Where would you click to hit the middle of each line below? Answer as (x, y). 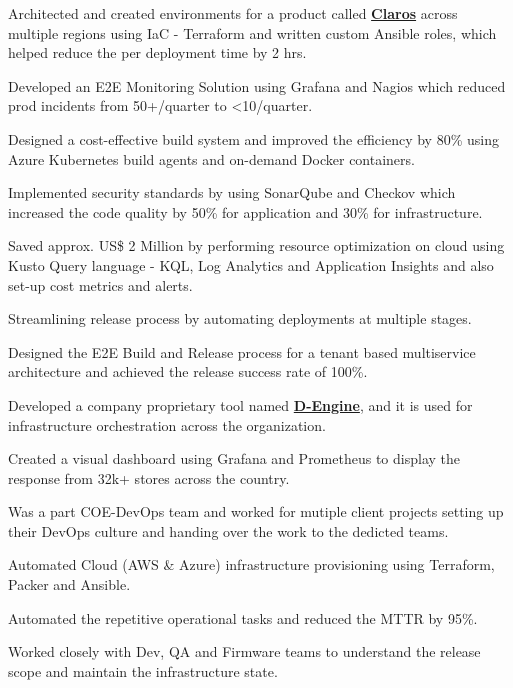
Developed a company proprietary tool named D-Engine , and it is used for (240, 404)
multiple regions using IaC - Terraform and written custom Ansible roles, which (252, 32)
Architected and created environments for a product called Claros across (233, 13)
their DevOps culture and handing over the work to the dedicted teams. (228, 530)
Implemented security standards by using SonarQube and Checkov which (232, 192)
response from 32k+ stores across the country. (149, 477)
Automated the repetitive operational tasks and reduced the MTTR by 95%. (243, 617)
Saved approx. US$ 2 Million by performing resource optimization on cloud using (256, 245)
